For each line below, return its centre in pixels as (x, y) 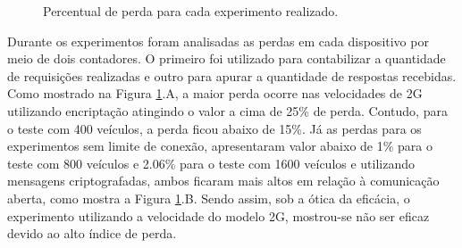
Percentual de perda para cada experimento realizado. (191, 11)
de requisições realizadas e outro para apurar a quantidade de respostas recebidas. (232, 75)
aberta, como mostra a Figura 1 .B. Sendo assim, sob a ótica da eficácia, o (209, 198)
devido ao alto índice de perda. (92, 233)
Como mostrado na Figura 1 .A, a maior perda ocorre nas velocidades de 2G (215, 93)
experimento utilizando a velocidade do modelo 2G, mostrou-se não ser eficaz (218, 215)
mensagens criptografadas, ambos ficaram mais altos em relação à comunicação (223, 181)
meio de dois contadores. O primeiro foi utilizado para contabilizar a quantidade (227, 58)
